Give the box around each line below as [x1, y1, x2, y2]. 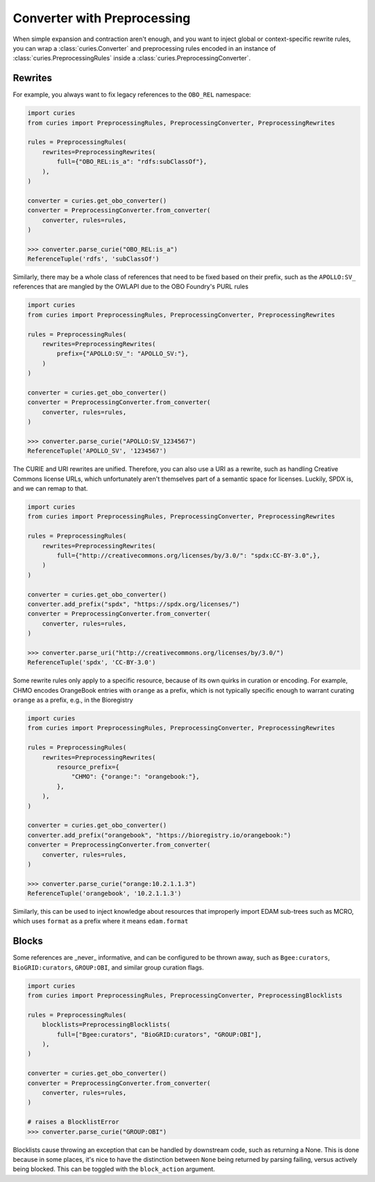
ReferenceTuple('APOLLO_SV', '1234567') [27, 447, 167, 455]
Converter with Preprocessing [12, 10, 191, 26]
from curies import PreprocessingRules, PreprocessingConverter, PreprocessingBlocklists [27, 992, 343, 1000]
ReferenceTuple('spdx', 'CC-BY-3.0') [27, 659, 156, 666]
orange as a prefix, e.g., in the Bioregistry [12, 696, 133, 705]
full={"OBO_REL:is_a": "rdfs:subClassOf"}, [56, 158, 208, 166]
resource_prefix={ [56, 763, 119, 771]
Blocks [12, 935, 43, 947]
